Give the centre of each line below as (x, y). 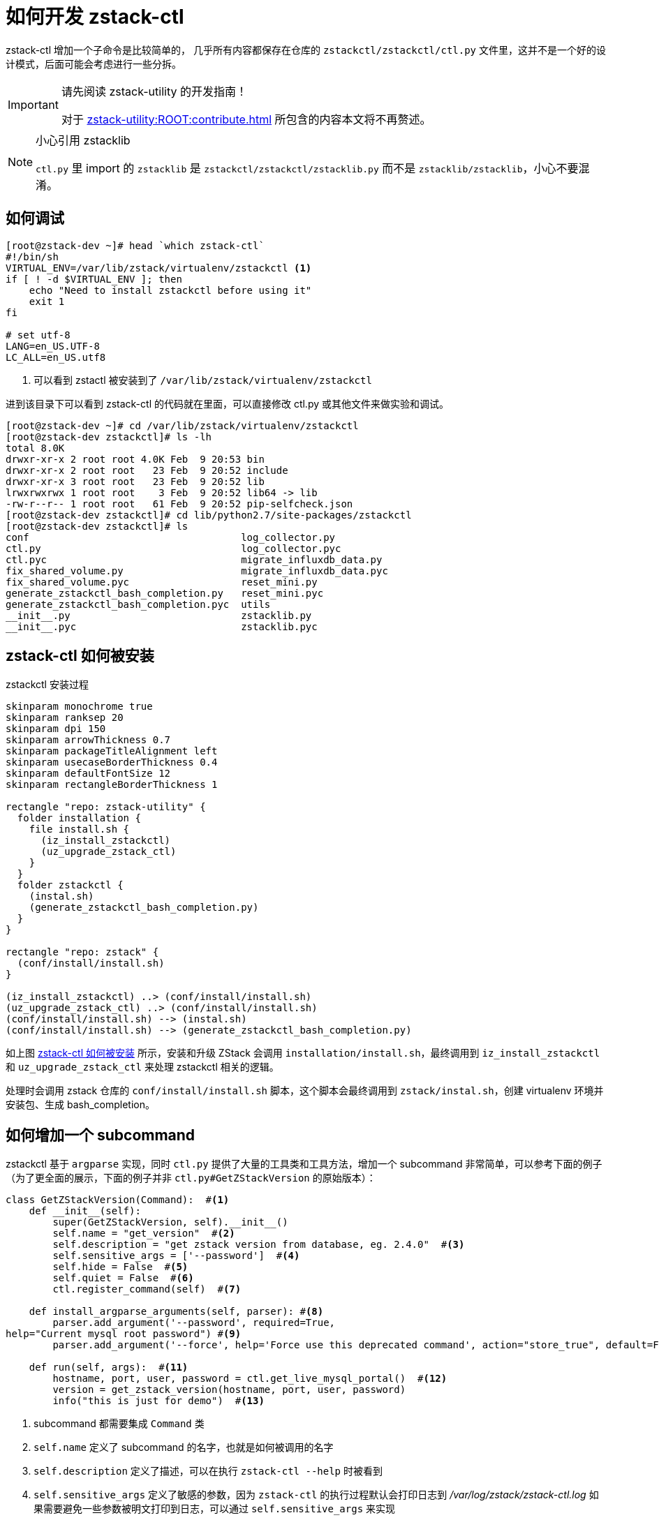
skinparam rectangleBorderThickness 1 (112, 785)
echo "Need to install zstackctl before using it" (170, 290)
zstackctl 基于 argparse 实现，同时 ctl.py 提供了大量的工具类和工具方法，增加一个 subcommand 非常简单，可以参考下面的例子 (304, 1164)
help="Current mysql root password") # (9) (124, 1334)
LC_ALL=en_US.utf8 (56, 357)
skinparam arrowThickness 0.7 (88, 740)
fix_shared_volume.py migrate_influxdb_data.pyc (197, 571)
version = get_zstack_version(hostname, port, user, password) (229, 1390)
